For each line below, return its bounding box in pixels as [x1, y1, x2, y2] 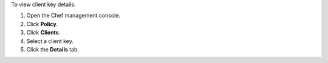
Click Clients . [26, 29, 61, 36]
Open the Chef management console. [26, 12, 121, 19]
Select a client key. [26, 37, 74, 45]
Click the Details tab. [26, 45, 79, 53]
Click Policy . [26, 20, 58, 27]
